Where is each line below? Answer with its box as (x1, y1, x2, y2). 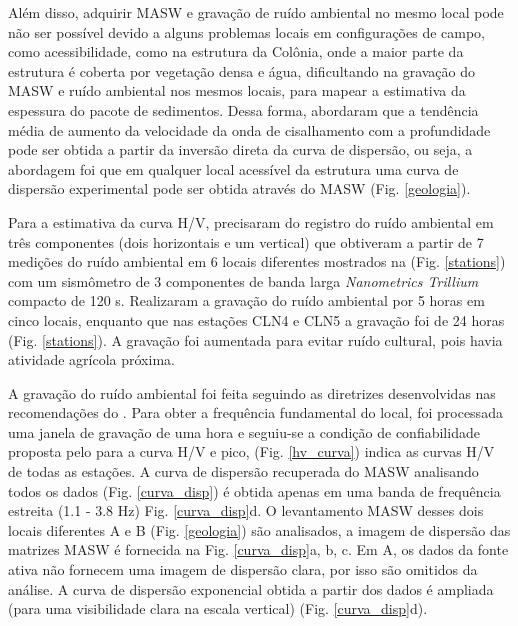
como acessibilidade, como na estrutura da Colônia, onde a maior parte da (8, 41, 464, 62)
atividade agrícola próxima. (8, 349, 175, 370)
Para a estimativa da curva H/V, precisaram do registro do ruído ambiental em (8, 211, 494, 232)
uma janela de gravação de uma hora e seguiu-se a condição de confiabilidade (8, 421, 480, 442)
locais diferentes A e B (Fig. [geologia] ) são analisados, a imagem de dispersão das (8, 519, 511, 540)
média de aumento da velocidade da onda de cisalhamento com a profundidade (8, 119, 491, 140)
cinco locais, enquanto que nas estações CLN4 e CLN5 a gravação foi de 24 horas (8, 309, 505, 330)
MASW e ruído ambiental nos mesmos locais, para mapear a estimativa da (8, 80, 466, 101)
